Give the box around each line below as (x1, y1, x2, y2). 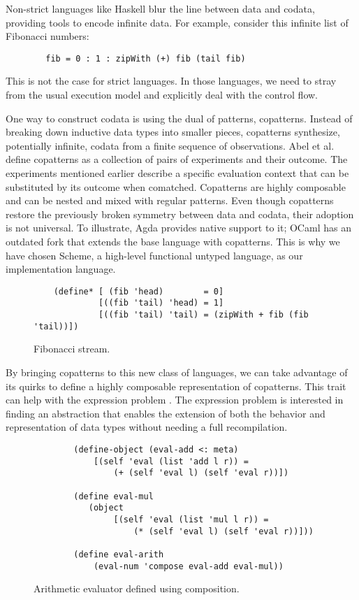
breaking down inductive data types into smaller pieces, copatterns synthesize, (6, 124, 340, 139)
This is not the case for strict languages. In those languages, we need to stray (6, 73, 337, 88)
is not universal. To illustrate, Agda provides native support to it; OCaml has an (6, 220, 351, 235)
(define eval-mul (73, 491, 154, 501)
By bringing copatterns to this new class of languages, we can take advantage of (6, 364, 348, 379)
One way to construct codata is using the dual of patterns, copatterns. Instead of (6, 110, 353, 125)
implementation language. (6, 262, 116, 276)
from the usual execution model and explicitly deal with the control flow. (6, 87, 318, 102)
